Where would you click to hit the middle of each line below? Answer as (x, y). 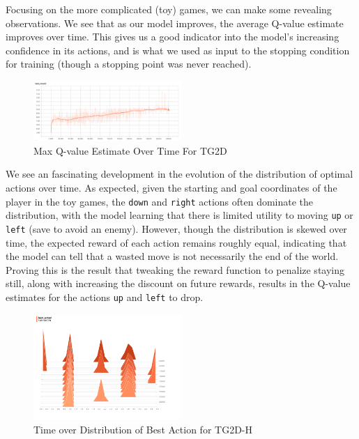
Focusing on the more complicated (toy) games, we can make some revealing (169, 9)
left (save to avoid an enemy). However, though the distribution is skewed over (176, 228)
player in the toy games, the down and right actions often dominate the (160, 201)
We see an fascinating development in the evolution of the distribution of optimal (179, 174)
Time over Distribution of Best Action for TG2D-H (143, 429)
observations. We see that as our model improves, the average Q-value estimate (175, 23)
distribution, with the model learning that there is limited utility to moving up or (179, 215)
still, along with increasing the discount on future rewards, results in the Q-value (178, 283)
